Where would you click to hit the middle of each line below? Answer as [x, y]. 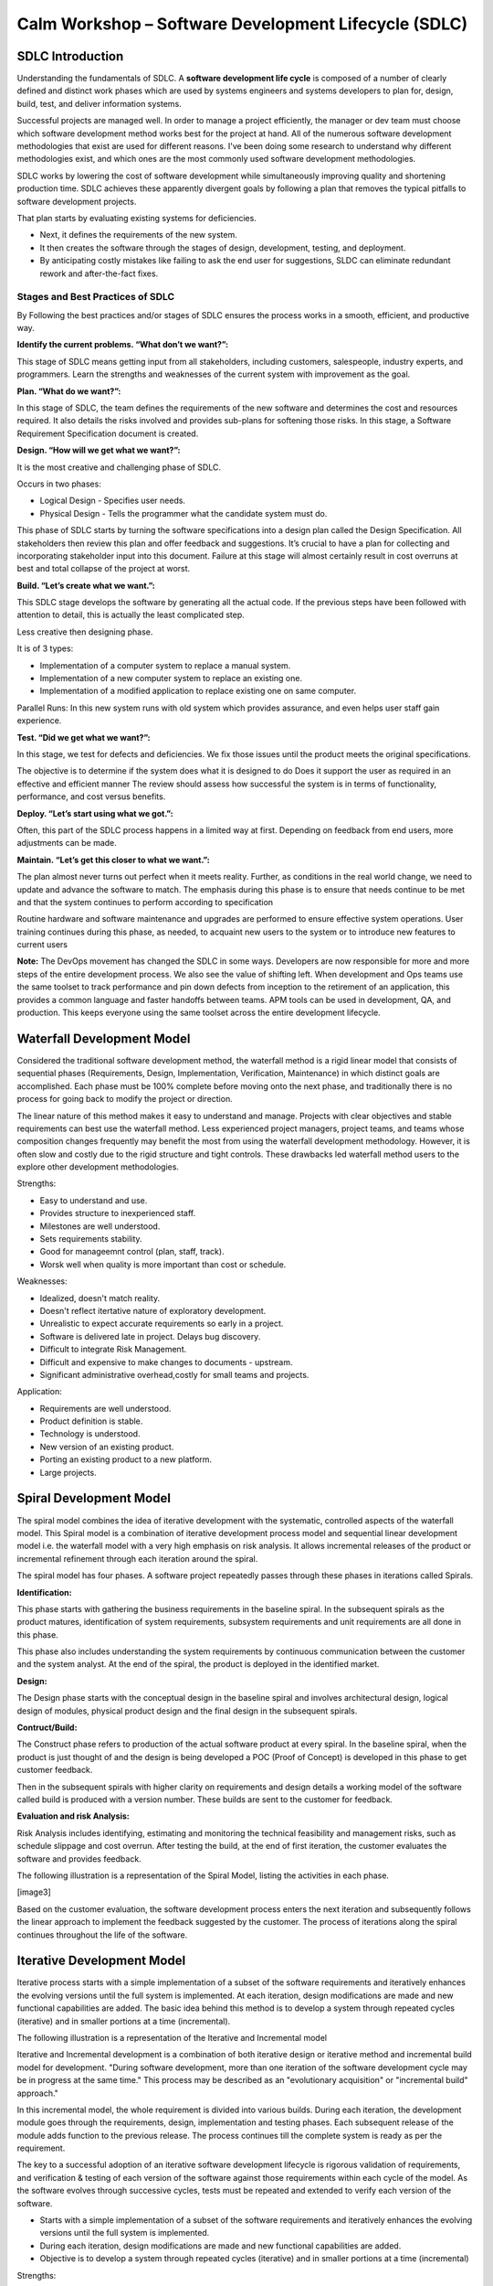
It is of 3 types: [45, 648]
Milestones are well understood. [100, 1226]
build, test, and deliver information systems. [99, 103]
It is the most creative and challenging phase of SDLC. [119, 467]
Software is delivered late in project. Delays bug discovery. [150, 1336]
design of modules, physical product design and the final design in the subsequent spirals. [187, 1711]
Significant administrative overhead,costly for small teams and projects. [174, 1374]
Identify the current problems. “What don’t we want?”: [122, 345]
